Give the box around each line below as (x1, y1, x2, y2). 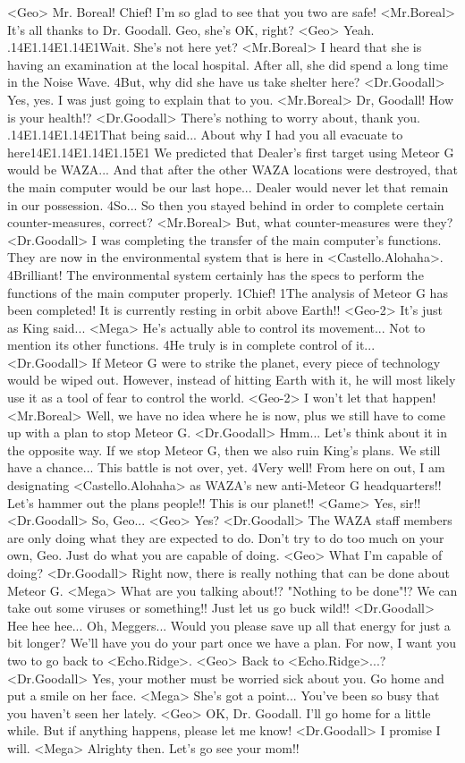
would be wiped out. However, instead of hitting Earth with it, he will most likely (7, 370, 456, 389)
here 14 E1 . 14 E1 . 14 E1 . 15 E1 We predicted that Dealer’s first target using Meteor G (7, 142, 454, 161)
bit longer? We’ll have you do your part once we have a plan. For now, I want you (7, 633, 457, 652)
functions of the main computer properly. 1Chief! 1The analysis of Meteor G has (7, 283, 448, 301)
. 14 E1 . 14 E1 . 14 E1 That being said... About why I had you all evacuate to (7, 125, 403, 144)
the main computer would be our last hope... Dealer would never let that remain (7, 177, 449, 196)
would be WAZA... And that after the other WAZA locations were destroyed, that (7, 160, 458, 179)
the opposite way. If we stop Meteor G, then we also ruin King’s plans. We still (7, 440, 441, 459)
